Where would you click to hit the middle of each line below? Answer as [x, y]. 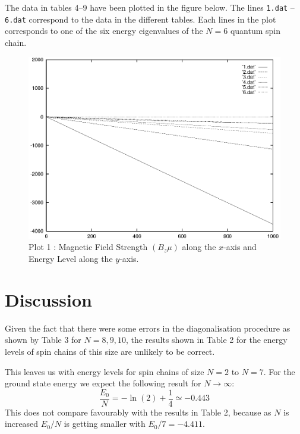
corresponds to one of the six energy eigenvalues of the [104, 31]
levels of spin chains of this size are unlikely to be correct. [110, 351]
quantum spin [255, 31]
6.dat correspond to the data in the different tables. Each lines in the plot [140, 19]
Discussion [48, 299]
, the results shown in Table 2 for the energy [206, 340]
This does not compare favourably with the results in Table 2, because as [138, 412]
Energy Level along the [71, 259]
